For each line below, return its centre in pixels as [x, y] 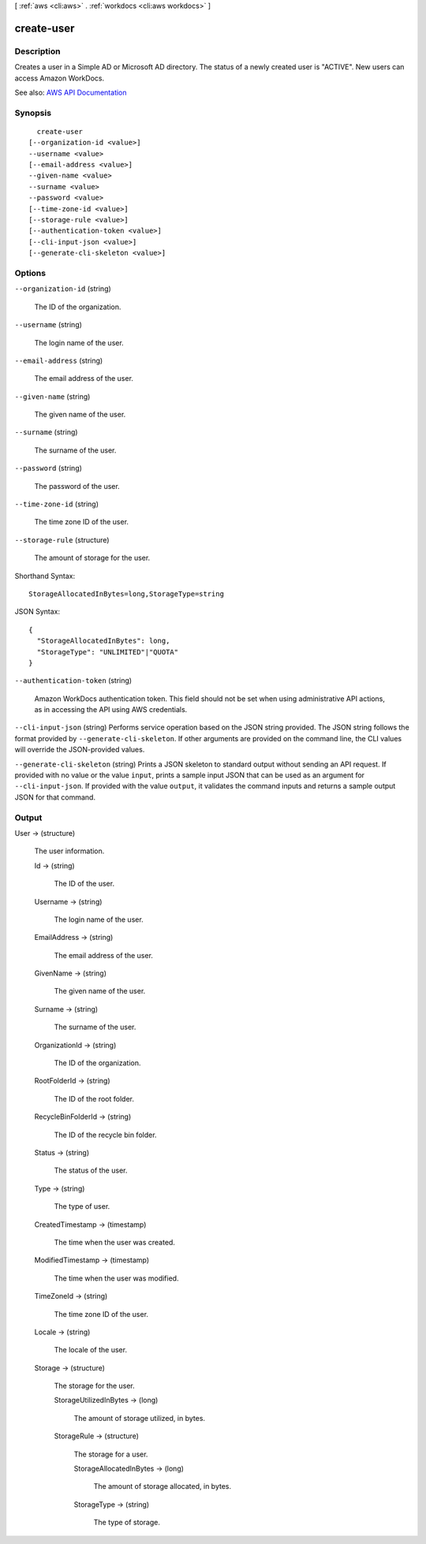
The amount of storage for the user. [92, 558]
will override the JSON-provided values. [80, 750]
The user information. [69, 851]
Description [37, 51]
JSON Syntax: [37, 612]
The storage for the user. [95, 1386]
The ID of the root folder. [94, 1098]
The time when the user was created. [114, 1242]
